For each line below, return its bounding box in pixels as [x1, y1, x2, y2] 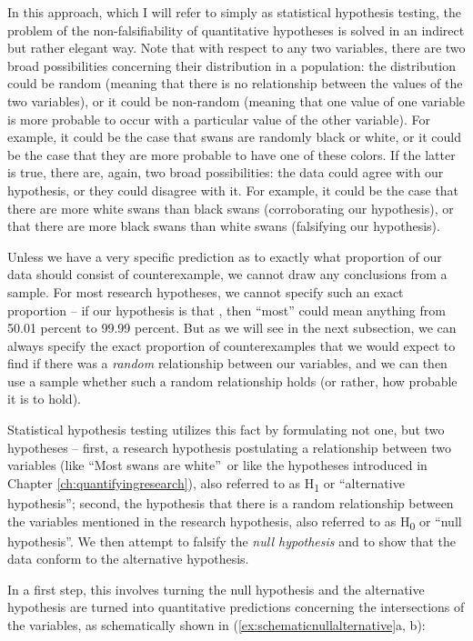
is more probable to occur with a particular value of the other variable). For [7, 109, 430, 128]
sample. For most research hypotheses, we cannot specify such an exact [7, 282, 404, 301]
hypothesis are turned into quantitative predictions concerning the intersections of [7, 597, 465, 616]
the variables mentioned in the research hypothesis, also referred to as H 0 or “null [7, 511, 462, 533]
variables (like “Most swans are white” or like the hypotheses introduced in [7, 456, 428, 475]
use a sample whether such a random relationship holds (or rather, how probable [7, 371, 458, 390]
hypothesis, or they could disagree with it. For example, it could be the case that [7, 180, 459, 199]
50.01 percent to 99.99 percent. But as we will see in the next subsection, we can [7, 318, 457, 337]
